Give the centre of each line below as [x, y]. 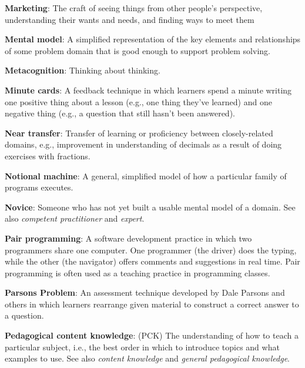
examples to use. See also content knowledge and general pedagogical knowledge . [147, 358]
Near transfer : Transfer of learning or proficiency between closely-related [139, 133]
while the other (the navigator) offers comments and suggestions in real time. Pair [152, 261]
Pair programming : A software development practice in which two [128, 238]
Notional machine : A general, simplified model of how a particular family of [146, 175]
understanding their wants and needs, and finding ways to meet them [130, 19]
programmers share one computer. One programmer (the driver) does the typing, [151, 250]
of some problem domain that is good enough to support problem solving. [138, 50]
